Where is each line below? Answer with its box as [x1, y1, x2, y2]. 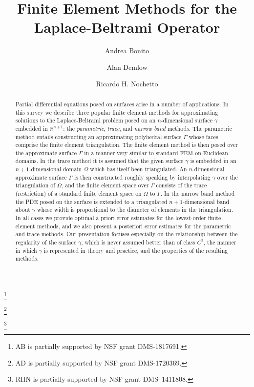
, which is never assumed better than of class [81, 238, 195, 246]
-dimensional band [183, 197, 230, 205]
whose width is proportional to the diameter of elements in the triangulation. [37, 205, 233, 214]
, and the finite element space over [61, 181, 149, 189]
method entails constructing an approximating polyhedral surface [15, 132, 182, 141]
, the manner [203, 238, 236, 246]
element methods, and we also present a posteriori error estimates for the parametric [15, 222, 231, 230]
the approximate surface [15, 148, 77, 157]
